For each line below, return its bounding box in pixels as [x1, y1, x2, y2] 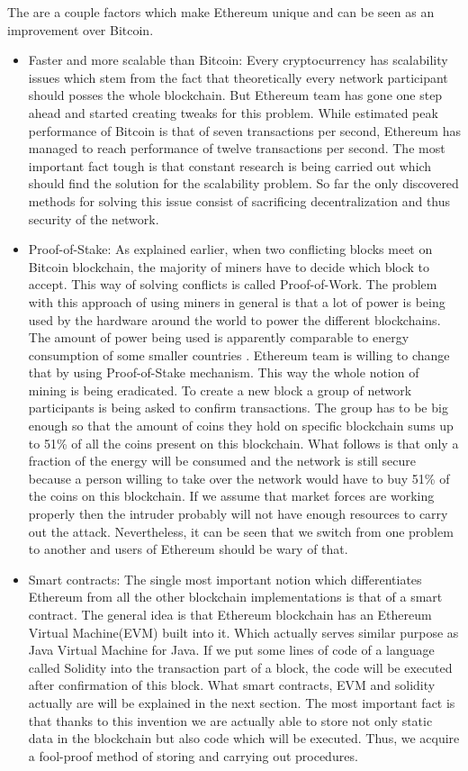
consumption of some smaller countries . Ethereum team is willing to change [28, 345, 450, 364]
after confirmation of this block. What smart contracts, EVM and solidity [28, 676, 436, 694]
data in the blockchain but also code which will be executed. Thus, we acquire [28, 729, 460, 748]
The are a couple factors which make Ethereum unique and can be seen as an [7, 3, 435, 21]
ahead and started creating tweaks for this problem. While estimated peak [28, 103, 438, 122]
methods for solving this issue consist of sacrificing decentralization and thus [28, 191, 451, 210]
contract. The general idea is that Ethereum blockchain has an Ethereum [28, 605, 432, 623]
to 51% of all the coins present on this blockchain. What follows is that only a [28, 433, 459, 452]
